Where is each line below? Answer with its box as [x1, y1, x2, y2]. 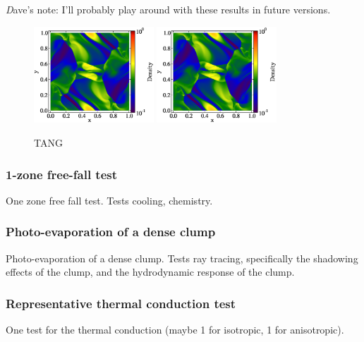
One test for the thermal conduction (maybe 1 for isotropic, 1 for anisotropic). [6, 322, 344, 337]
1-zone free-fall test [6, 165, 118, 183]
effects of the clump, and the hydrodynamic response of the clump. [6, 264, 295, 279]
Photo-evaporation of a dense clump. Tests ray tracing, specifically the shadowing [6, 250, 358, 265]
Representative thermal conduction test [6, 294, 236, 312]
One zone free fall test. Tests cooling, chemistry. [6, 193, 213, 207]
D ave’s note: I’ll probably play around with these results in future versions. [6, 2, 331, 16]
